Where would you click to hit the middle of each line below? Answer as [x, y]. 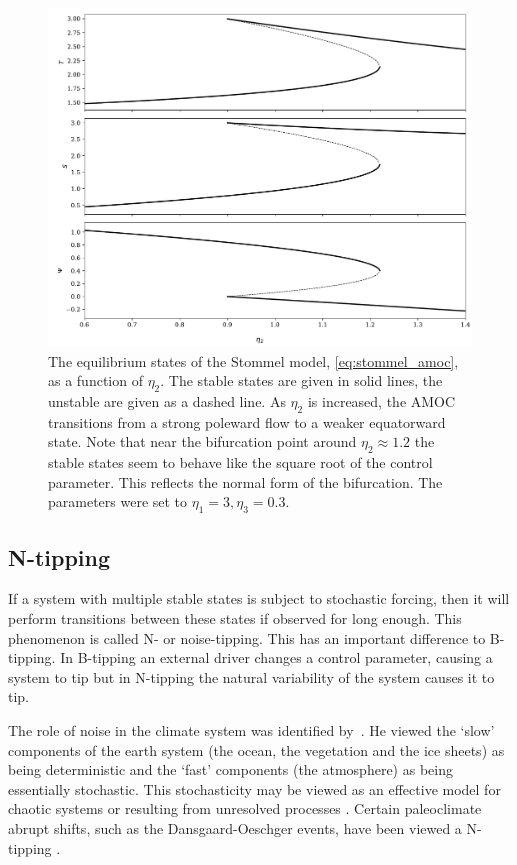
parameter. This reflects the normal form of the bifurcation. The [245, 481]
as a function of [95, 380]
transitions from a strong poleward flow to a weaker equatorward [247, 421]
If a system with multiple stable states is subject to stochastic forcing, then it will [259, 598]
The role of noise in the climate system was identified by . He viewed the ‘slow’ [251, 730]
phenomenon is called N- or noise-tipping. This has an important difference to [247, 637]
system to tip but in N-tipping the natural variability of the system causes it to [251, 676]
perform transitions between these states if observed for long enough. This [235, 618]
